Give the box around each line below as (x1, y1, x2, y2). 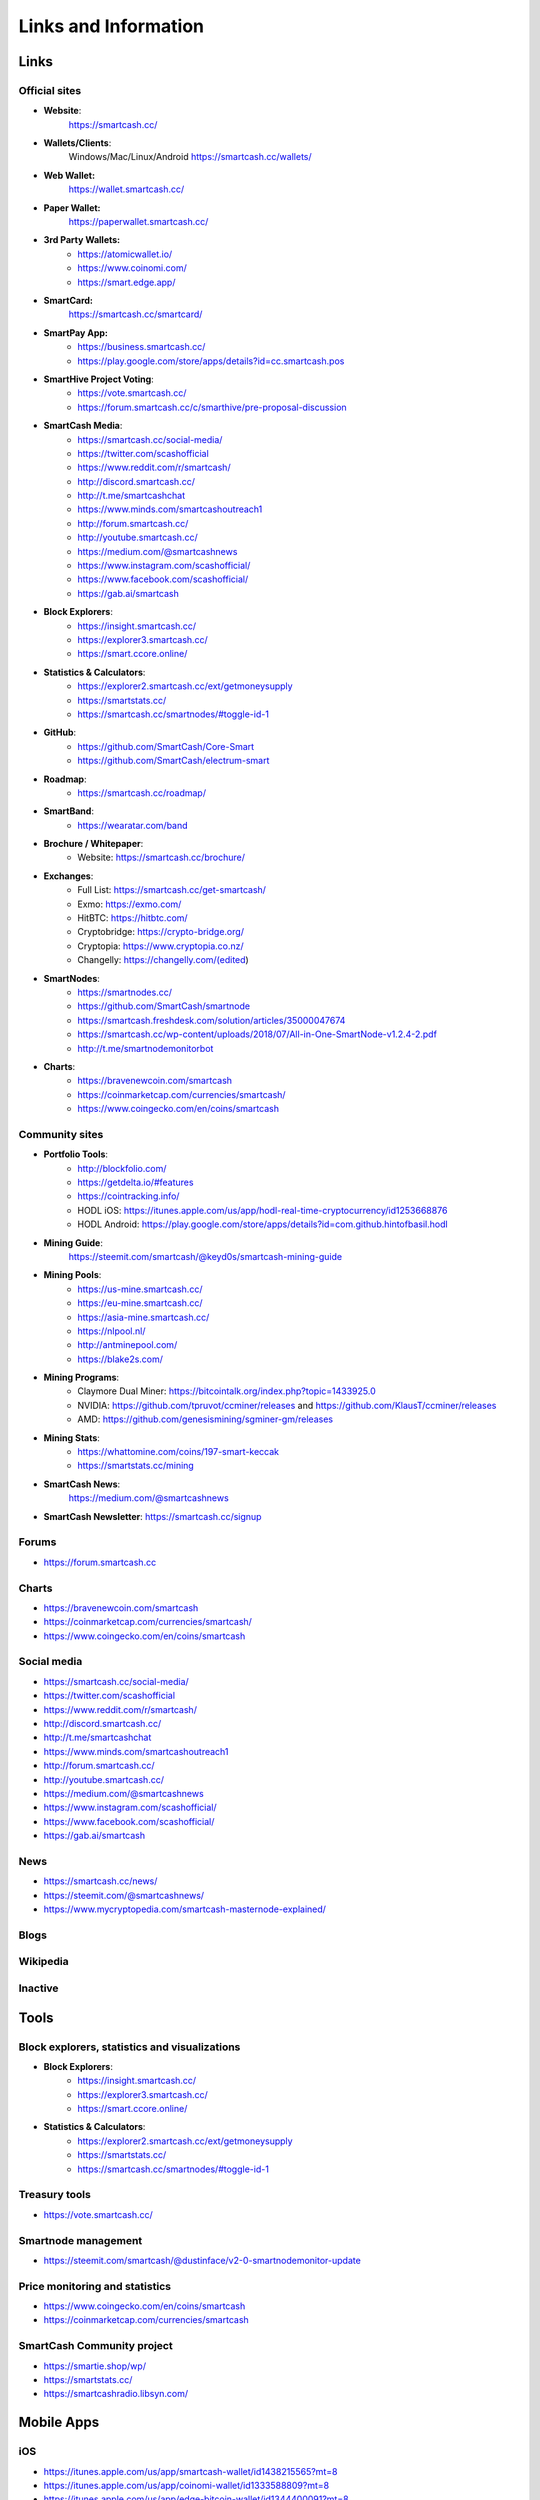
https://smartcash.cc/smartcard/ (68, 308, 203, 320)
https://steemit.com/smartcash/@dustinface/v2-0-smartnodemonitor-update (43, 2254, 362, 2266)
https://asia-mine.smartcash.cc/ (77, 1311, 210, 1323)
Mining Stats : (43, 1431, 100, 1444)
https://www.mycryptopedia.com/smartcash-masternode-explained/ (43, 1903, 327, 1915)
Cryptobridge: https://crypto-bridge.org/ (77, 926, 245, 938)
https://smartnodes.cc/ (77, 986, 172, 998)
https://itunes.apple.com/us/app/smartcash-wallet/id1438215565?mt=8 (43, 2465, 338, 2477)
